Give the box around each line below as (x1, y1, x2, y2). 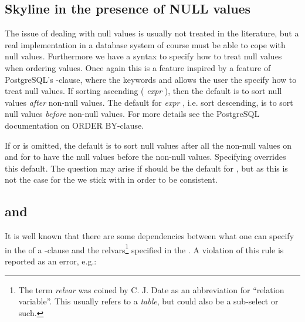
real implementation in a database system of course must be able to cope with (5, 38, 286, 51)
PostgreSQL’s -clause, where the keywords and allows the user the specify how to (5, 73, 297, 85)
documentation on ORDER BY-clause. (5, 119, 144, 131)
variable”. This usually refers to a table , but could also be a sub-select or (18, 295, 279, 307)
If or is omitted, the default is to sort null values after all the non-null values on (5, 139, 292, 151)
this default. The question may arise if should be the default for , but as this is (5, 162, 288, 174)
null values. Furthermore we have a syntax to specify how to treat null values (5, 50, 282, 62)
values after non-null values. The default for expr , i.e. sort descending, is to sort (5, 96, 293, 108)
